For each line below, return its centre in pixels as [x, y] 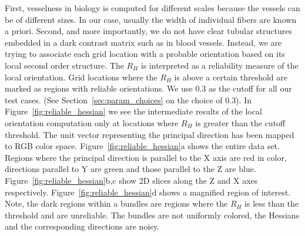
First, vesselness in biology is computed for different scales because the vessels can [152, 8]
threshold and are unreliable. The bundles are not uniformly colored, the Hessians [152, 215]
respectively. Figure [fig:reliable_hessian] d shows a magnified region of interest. [148, 192]
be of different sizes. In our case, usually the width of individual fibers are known [151, 19]
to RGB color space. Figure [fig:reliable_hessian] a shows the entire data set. [142, 146]
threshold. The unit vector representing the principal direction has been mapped [150, 134]
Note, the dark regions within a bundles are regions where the [116, 203]
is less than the [272, 203]
